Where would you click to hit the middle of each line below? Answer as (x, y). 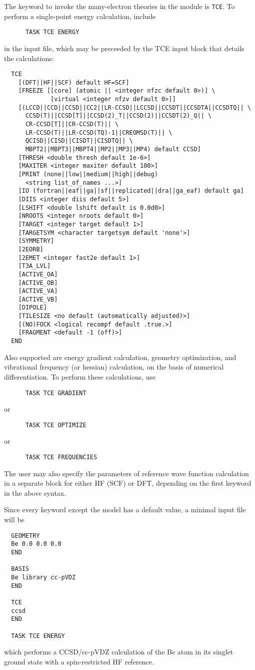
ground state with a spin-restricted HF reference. (79, 661)
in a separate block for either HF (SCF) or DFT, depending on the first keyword (128, 483)
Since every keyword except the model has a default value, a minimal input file (125, 510)
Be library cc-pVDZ (43, 577)
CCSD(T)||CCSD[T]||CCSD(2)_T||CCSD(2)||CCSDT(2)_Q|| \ (118, 116)
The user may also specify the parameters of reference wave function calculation (126, 473)
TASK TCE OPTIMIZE (56, 425)
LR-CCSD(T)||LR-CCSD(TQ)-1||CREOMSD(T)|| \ (99, 132)
